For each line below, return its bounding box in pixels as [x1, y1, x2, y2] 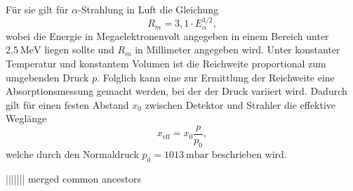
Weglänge [6, 111, 47, 126]
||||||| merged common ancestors [6, 171, 142, 185]
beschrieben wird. [211, 146, 287, 161]
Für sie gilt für [6, 2, 69, 16]
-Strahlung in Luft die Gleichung [78, 2, 219, 16]
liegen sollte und [44, 42, 114, 57]
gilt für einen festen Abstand [6, 97, 129, 112]
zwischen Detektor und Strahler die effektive [145, 97, 336, 112]
